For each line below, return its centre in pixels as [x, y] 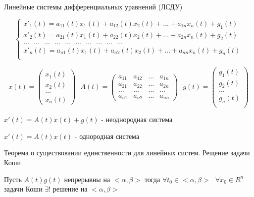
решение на [70, 189]
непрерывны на [87, 179]
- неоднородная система [137, 119]
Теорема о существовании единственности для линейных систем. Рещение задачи [127, 153]
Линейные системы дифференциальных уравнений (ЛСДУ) [93, 6]
